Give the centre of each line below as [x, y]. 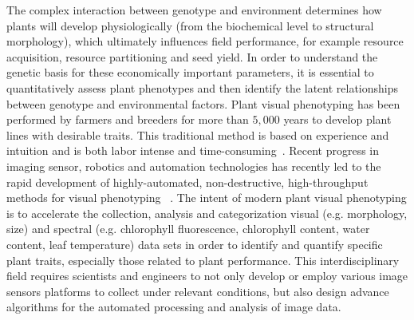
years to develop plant [337, 119]
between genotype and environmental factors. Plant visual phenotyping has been [203, 103]
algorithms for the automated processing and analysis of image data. [174, 307]
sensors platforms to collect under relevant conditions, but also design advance [198, 291]
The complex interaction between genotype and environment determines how [194, 10]
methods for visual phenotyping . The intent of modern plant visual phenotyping [207, 198]
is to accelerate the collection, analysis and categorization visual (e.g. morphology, [207, 213]
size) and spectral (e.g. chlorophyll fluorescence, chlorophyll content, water [188, 229]
